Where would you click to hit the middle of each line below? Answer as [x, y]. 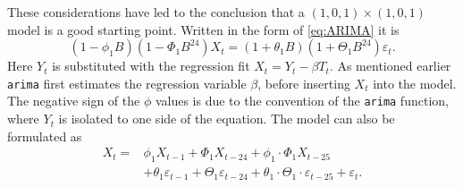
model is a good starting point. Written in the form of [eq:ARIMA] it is [203, 29]
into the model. [415, 83]
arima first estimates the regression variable [127, 83]
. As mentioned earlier [390, 66]
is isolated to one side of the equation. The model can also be [227, 119]
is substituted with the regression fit [151, 66]
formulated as [45, 136]
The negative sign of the [74, 101]
